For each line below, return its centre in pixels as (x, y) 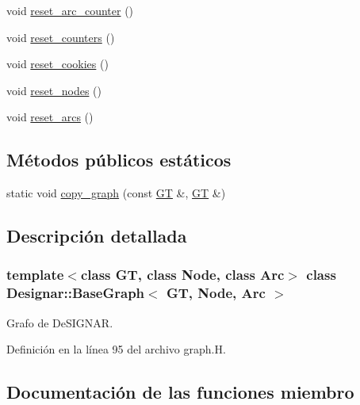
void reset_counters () (61, 37)
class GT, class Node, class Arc (182, 275)
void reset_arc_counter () (70, 10)
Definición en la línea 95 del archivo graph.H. (116, 349)
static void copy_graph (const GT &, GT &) (116, 193)
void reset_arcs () (50, 117)
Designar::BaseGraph (76, 293)
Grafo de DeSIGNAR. (60, 322)
